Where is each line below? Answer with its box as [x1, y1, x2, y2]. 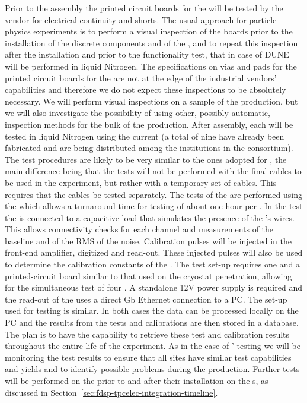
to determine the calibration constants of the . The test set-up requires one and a [5, 258, 300, 270]
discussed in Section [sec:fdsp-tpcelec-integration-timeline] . [5, 386, 218, 398]
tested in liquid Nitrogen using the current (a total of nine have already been [5, 130, 284, 142]
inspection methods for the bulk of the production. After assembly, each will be [5, 118, 293, 130]
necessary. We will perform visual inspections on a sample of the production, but [5, 95, 298, 107]
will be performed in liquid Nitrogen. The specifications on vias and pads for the [5, 59, 297, 72]
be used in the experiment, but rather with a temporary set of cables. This [5, 176, 277, 188]
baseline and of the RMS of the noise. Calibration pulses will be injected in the [5, 234, 292, 247]
